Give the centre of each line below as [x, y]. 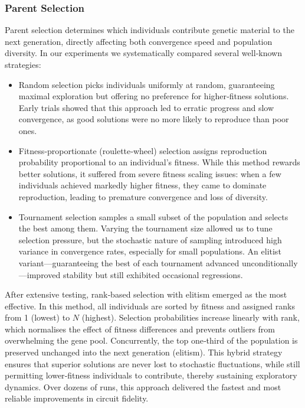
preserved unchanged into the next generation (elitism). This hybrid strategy [144, 352]
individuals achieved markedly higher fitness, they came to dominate [142, 185]
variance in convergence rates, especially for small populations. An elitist [150, 251]
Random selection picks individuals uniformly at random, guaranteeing [147, 84]
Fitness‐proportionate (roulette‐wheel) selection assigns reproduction [143, 150]
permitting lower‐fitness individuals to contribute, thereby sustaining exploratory [151, 375]
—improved [40, 274]
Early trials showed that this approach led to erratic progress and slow [146, 107]
